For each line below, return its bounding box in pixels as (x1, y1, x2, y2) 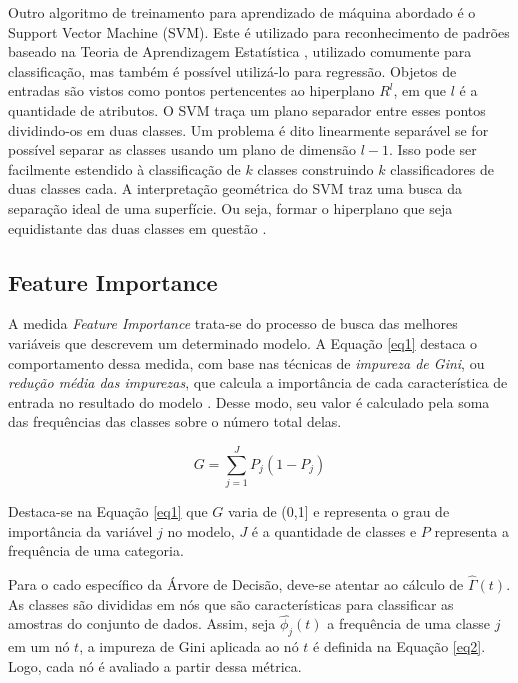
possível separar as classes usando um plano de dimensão (8, 139, 357, 160)
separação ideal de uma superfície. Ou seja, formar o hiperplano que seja (8, 197, 453, 218)
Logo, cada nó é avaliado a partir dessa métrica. (8, 655, 302, 676)
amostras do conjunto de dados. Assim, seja (8, 613, 276, 634)
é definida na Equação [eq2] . (313, 636, 486, 657)
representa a (434, 520, 509, 541)
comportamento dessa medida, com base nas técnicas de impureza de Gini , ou (8, 352, 485, 373)
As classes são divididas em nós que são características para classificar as (8, 593, 454, 614)
